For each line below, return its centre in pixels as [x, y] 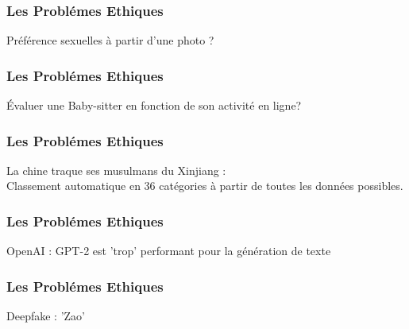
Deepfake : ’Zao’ [46, 316]
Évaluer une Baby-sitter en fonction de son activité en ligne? [154, 105]
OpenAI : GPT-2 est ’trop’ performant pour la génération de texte [169, 251]
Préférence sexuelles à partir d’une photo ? [110, 40]
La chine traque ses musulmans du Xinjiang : [116, 170]
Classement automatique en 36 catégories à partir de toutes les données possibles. [205, 186]
